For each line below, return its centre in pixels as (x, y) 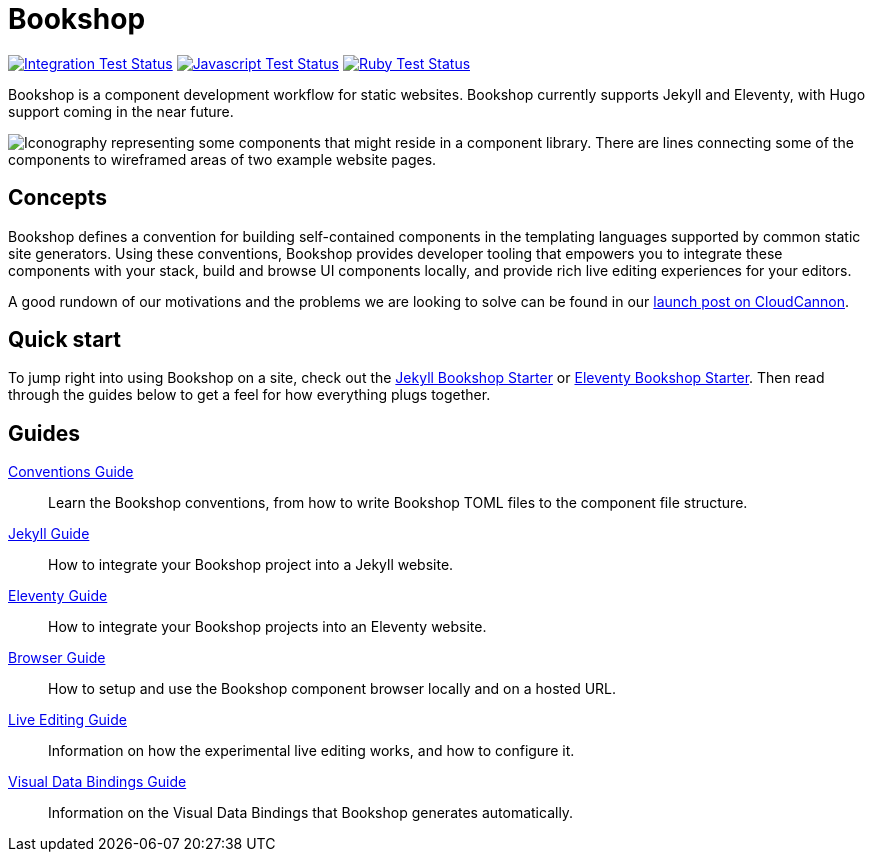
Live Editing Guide (67, 720)
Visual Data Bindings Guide (97, 782)
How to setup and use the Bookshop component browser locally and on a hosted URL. (332, 689)
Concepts (57, 198)
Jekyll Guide (49, 534)
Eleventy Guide (58, 596)
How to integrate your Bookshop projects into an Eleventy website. (267, 627)
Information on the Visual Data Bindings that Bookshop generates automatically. (311, 813)
